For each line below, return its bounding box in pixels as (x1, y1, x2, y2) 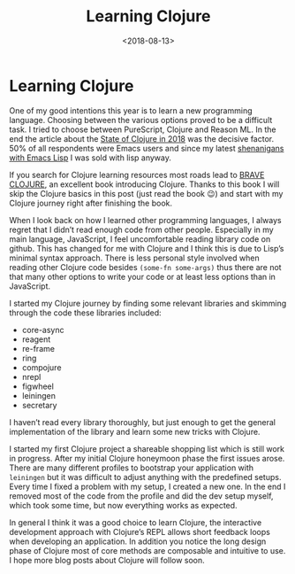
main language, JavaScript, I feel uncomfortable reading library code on (9, 233, 271, 244)
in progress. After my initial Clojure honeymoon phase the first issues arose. (9, 453, 285, 463)
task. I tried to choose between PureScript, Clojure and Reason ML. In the (9, 124, 276, 135)
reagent (21, 334, 51, 345)
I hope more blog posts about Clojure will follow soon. (9, 555, 205, 565)
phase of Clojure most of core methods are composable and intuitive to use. (9, 545, 286, 555)
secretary (21, 399, 57, 410)
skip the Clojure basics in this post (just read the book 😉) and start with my (9, 188, 284, 198)
